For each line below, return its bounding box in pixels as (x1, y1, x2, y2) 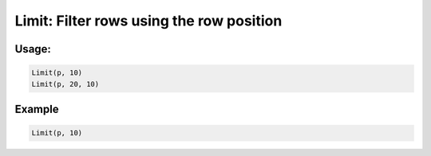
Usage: (14, 42, 52, 56)
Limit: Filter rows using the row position (14, 12, 283, 29)
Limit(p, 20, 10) (31, 80, 100, 88)
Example (14, 102, 59, 115)
